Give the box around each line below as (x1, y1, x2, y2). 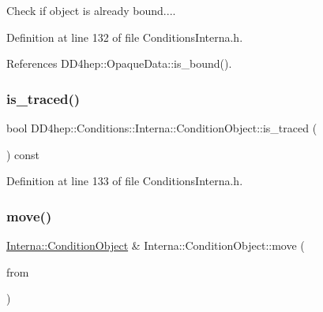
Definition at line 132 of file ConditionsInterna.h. (6, 28, 243, 45)
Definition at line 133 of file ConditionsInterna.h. (6, 173, 243, 189)
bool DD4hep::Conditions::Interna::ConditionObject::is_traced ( (6, 120, 317, 136)
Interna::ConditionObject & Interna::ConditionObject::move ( (6, 237, 305, 253)
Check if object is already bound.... (6, 2, 176, 18)
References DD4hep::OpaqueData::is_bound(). (6, 55, 232, 72)
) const (6, 146, 40, 162)
